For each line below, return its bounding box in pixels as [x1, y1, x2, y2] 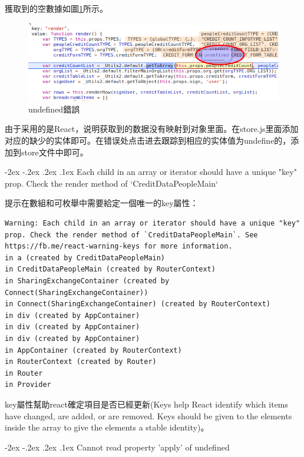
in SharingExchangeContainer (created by [5, 277, 170, 286]
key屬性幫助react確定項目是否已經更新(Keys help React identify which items [5, 398, 289, 410]
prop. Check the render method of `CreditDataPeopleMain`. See [5, 230, 258, 239]
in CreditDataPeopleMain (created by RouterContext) [5, 265, 216, 274]
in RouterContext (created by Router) [5, 357, 157, 366]
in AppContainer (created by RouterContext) [5, 346, 182, 355]
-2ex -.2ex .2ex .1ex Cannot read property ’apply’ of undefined [5, 441, 230, 453]
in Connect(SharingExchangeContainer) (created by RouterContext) [5, 300, 271, 309]
